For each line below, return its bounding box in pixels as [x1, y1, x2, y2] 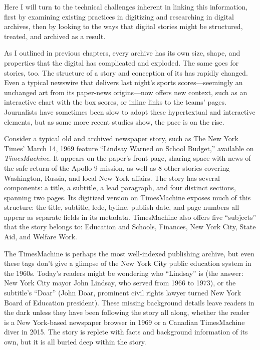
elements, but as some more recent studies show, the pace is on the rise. [4, 116, 224, 127]
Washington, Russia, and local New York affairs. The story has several [4, 172, 220, 183]
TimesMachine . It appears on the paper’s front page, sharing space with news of [4, 153, 251, 163]
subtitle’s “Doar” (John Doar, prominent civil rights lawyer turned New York [4, 287, 241, 298]
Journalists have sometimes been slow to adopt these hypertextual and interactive [4, 106, 255, 117]
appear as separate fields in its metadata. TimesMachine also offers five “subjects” [4, 211, 256, 222]
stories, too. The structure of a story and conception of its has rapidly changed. [4, 67, 248, 78]
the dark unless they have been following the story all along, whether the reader [4, 307, 250, 317]
